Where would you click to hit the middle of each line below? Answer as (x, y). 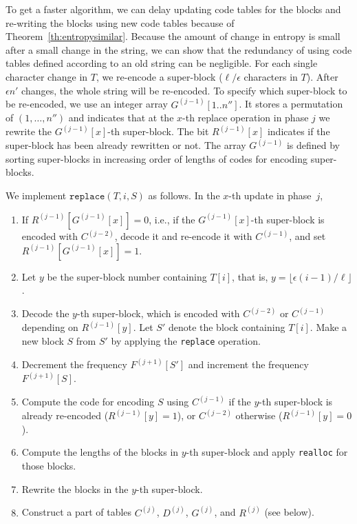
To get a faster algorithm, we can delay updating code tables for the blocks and (173, 9)
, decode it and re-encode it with (183, 236)
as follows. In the (184, 195)
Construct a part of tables (77, 512)
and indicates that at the (121, 118)
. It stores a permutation (291, 104)
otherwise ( (259, 415)
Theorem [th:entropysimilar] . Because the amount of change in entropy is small (173, 36)
